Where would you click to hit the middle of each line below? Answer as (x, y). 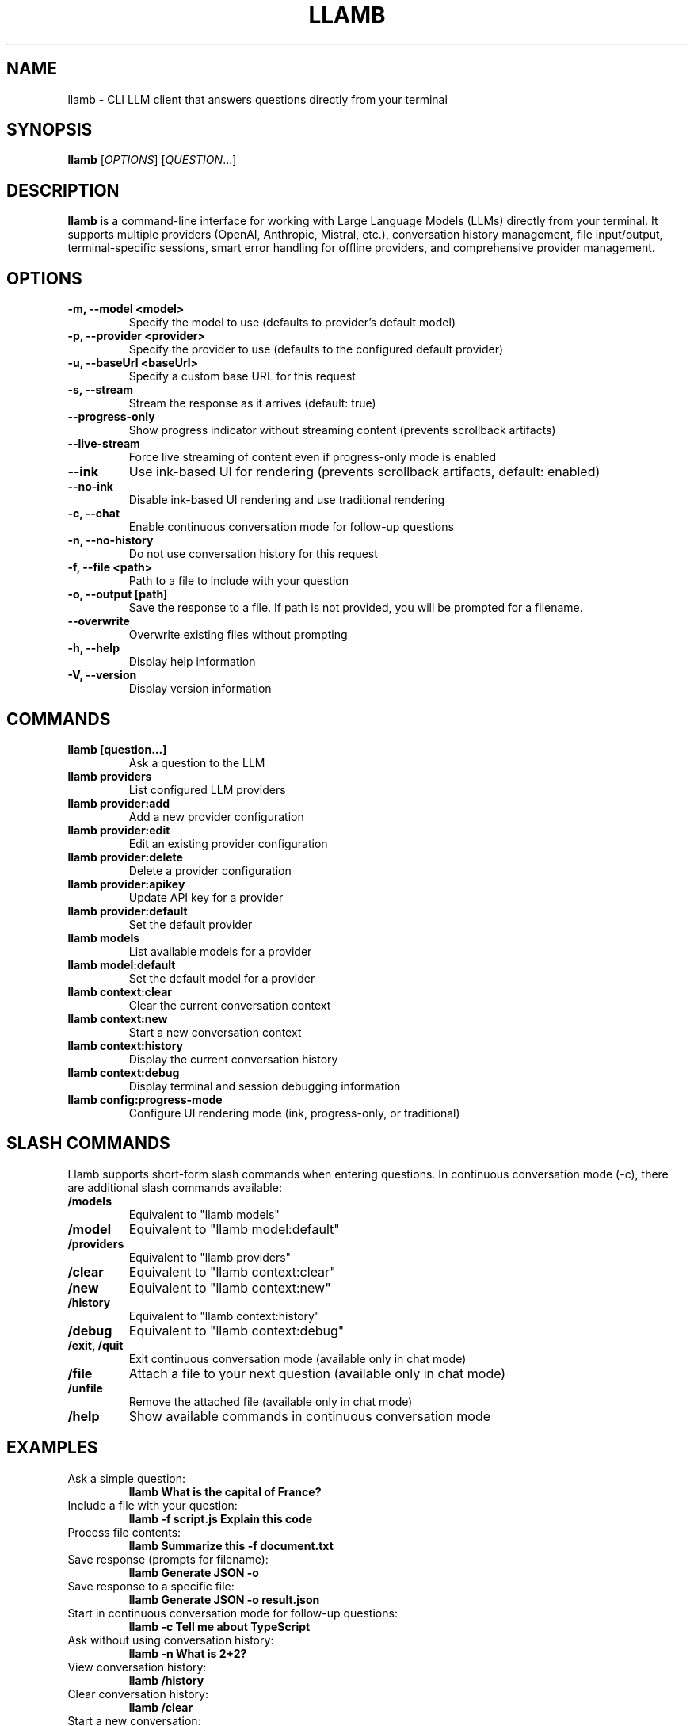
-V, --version (102, 675)
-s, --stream (101, 390)
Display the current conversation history (233, 1059)
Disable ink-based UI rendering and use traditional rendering (287, 500)
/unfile (85, 1388)
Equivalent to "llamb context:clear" (232, 1272)
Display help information (192, 662)
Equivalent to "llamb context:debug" (236, 1330)
